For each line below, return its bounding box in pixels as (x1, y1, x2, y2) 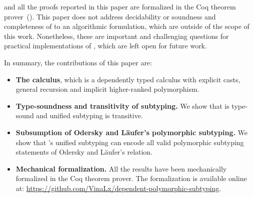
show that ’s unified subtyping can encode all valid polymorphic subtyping (15, 137, 244, 147)
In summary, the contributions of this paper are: (4, 57, 152, 67)
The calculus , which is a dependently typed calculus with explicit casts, (15, 74, 240, 84)
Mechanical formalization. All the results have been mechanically (15, 163, 227, 174)
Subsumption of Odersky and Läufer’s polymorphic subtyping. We (15, 127, 248, 137)
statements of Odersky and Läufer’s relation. (15, 147, 153, 157)
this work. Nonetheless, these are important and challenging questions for (4, 30, 229, 41)
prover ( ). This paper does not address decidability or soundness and (4, 11, 216, 21)
